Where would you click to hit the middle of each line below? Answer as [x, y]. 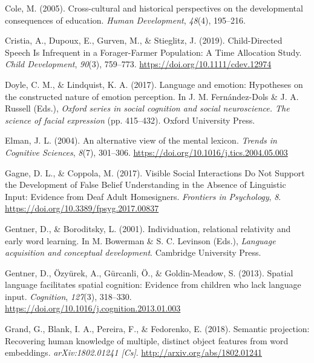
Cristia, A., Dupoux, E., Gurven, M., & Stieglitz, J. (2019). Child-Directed [144, 40]
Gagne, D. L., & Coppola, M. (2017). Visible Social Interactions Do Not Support [155, 172]
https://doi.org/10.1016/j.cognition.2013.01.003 [93, 308]
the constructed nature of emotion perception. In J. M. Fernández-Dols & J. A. [152, 96]
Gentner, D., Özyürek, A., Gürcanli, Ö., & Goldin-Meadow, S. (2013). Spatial [149, 272]
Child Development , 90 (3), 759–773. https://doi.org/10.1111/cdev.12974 [138, 64]
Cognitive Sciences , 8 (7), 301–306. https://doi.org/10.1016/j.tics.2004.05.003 [146, 152]
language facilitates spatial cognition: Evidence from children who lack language [153, 285]
